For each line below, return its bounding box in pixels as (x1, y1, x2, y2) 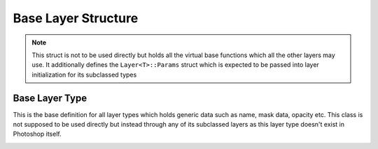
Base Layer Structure (13, 10, 139, 26)
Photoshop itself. (13, 130, 62, 139)
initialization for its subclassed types (31, 70, 137, 79)
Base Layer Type (13, 92, 87, 104)
